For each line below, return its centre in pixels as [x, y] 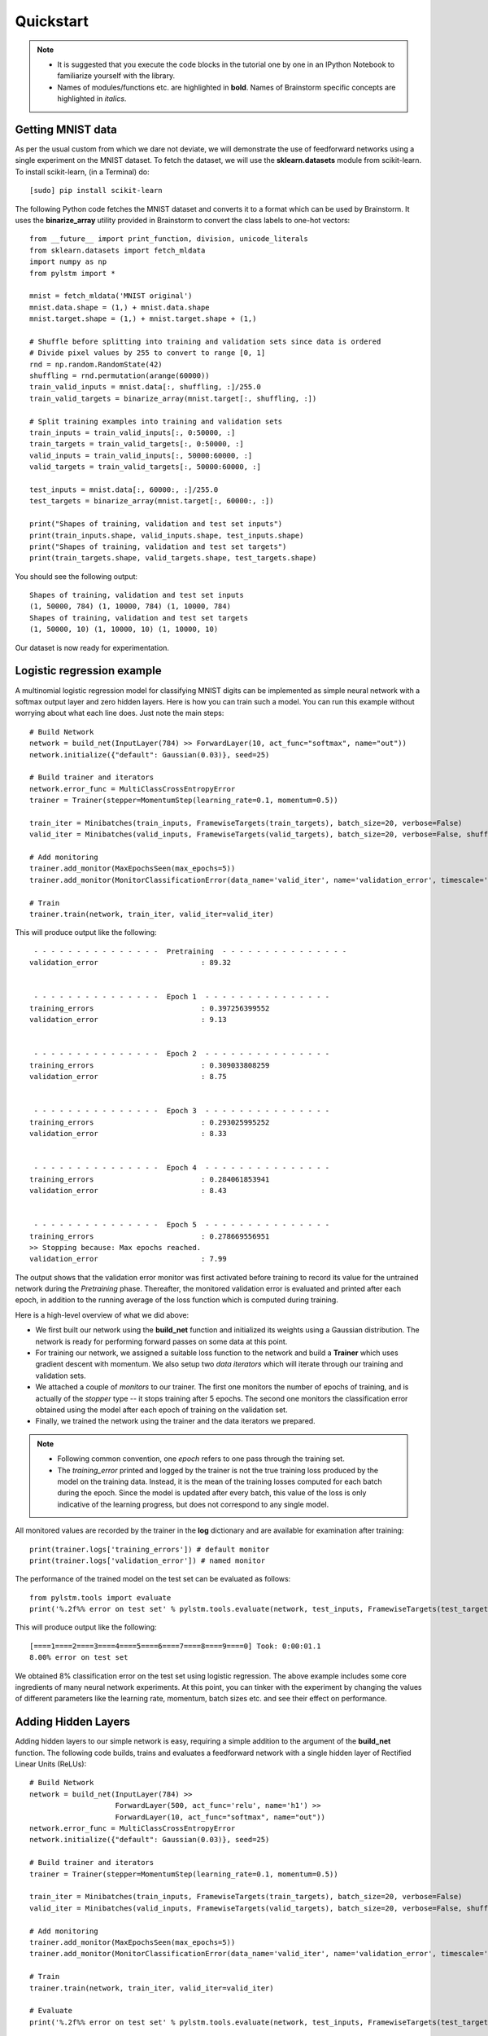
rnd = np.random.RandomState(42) [96, 364]
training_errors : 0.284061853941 [150, 1179]
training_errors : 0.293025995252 [150, 1122]
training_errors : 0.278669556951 [150, 1236]
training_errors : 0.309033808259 [150, 1065]
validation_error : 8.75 [128, 1077]
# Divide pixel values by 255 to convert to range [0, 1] [148, 353]
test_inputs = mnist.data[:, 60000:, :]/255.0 [124, 489]
